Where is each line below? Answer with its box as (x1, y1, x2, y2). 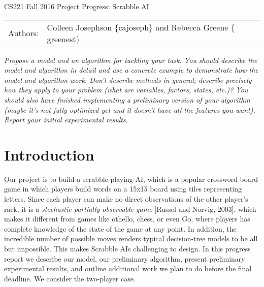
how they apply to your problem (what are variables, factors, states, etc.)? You (4, 84, 248, 95)
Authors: (8, 27, 39, 39)
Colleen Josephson (47, 21, 112, 33)
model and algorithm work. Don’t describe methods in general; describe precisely (4, 74, 252, 85)
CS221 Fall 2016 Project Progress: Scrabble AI (4, 1, 149, 11)
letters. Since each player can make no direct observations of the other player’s (4, 194, 248, 204)
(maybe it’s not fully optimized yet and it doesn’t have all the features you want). (4, 104, 255, 115)
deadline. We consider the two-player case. (4, 273, 136, 283)
